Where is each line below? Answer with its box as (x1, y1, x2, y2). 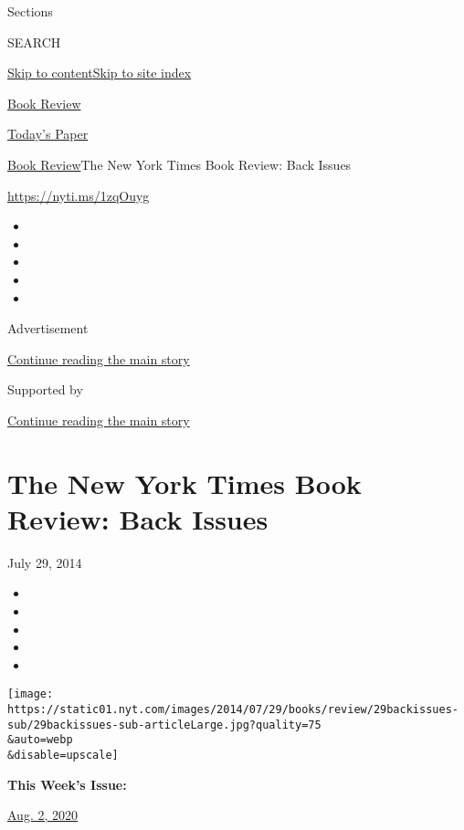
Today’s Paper (7, 124, 89, 143)
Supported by (7, 380, 83, 399)
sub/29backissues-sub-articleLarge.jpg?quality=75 (7, 718, 322, 731)
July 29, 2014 (7, 552, 82, 572)
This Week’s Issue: (7, 774, 127, 793)
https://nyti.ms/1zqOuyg (7, 185, 150, 205)
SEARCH (7, 32, 61, 51)
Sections (7, 2, 53, 20)
